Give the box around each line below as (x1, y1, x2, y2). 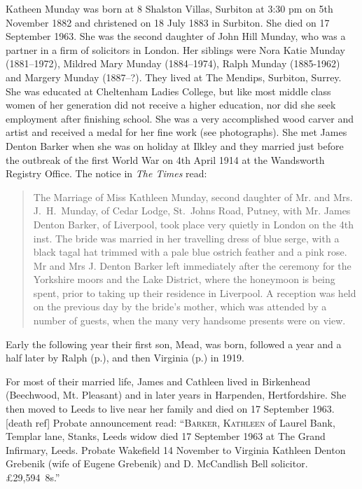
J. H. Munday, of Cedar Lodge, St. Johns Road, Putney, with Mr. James (33, 203, 351, 218)
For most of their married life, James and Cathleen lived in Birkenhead (6, 373, 311, 388)
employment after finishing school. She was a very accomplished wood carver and (6, 111, 354, 125)
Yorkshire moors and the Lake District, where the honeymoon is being (33, 272, 335, 287)
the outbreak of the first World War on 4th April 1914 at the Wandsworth (6, 152, 325, 167)
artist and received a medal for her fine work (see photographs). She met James (6, 125, 347, 139)
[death (6, 415, 33, 429)
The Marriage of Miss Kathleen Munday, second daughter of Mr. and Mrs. (33, 189, 353, 204)
